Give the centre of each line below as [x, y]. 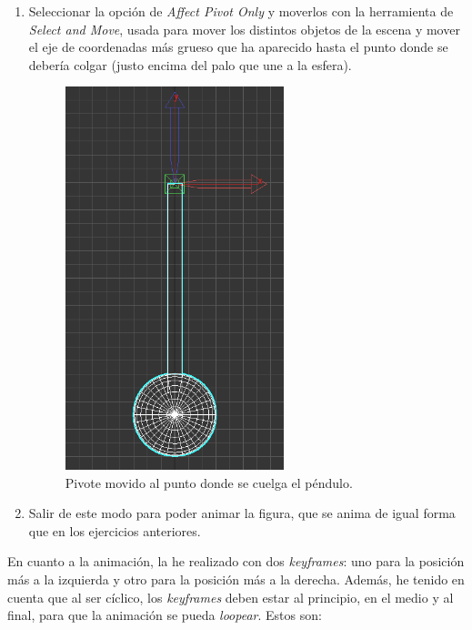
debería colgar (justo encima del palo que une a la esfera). [190, 64]
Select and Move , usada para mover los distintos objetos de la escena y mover [244, 29]
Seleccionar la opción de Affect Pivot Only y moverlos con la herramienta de [241, 11]
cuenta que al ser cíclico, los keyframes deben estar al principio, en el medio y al [231, 597]
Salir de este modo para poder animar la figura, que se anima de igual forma [242, 513]
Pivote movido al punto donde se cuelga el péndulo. [209, 482]
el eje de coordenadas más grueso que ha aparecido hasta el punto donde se [238, 47]
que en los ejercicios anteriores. [115, 530]
